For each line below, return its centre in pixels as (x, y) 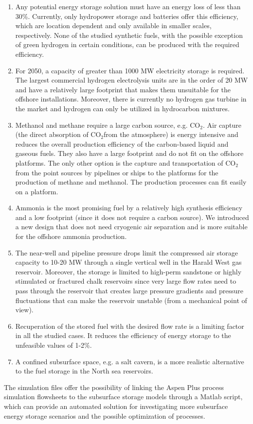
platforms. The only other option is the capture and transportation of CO (126, 162)
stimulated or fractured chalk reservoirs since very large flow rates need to (126, 281)
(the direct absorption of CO (58, 134)
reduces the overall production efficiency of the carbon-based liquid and (122, 144)
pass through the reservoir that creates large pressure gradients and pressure (129, 291)
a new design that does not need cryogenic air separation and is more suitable (131, 227)
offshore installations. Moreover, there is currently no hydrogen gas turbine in (131, 99)
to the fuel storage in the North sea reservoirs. (84, 371)
